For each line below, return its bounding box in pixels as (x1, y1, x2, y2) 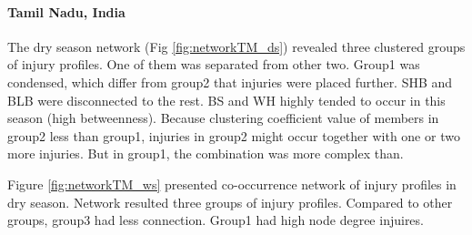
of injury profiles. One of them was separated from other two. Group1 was (7, 55, 420, 74)
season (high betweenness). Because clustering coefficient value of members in (7, 108, 439, 128)
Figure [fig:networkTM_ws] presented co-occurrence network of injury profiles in (7, 174, 457, 193)
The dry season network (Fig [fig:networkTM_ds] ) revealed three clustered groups (7, 36, 466, 56)
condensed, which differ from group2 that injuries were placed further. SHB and (7, 72, 453, 91)
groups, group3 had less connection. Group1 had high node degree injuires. (7, 210, 424, 230)
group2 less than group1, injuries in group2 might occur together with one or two (7, 126, 460, 145)
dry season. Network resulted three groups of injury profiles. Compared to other (7, 192, 453, 211)
